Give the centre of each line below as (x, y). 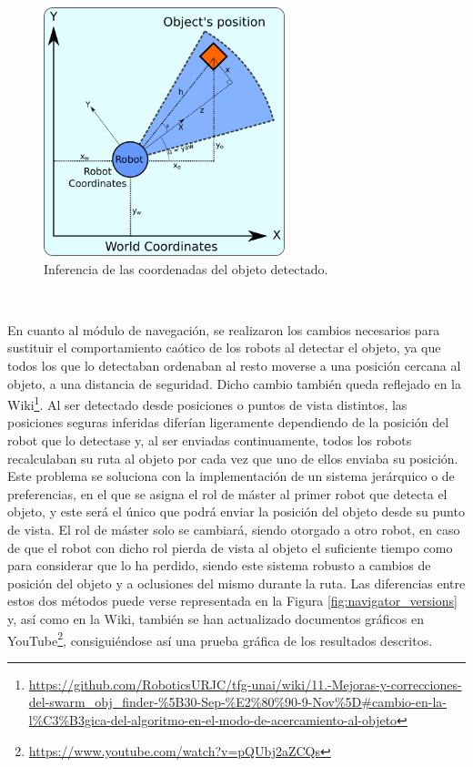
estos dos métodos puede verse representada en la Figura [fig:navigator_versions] (232, 601)
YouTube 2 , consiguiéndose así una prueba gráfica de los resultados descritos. (220, 639)
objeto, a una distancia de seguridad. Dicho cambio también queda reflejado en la (234, 383)
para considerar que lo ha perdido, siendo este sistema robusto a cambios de (219, 565)
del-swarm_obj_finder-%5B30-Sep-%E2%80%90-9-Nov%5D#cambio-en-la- (237, 702)
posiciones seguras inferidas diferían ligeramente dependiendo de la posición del (228, 422)
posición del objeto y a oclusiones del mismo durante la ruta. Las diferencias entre (236, 583)
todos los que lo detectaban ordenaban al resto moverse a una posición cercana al (234, 365)
